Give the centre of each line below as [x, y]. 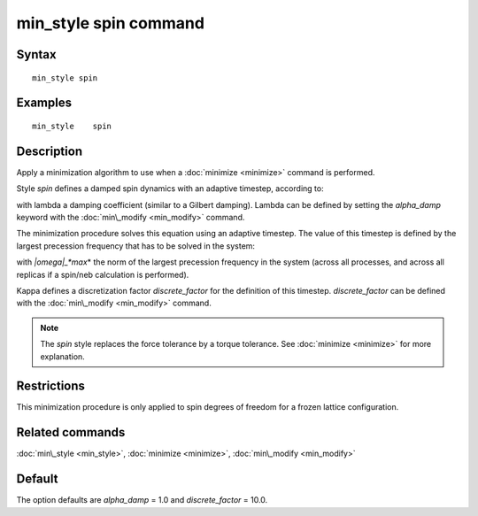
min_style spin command [111, 23]
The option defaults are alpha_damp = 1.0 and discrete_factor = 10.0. [142, 500]
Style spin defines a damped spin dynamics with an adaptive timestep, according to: [170, 189]
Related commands [71, 432]
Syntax [36, 54]
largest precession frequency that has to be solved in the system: [136, 246]
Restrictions [51, 386]
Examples [44, 103]
